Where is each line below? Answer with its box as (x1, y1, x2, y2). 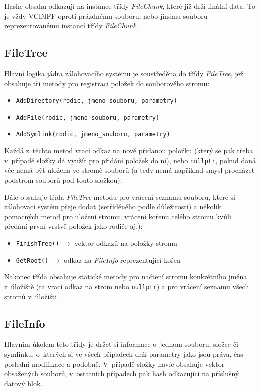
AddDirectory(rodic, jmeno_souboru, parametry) (16, 97, 177, 105)
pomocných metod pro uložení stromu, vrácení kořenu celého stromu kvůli (4, 211, 231, 221)
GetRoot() (16, 257, 49, 264)
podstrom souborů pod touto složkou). (4, 174, 122, 185)
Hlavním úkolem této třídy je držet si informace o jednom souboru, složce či (4, 339, 238, 349)
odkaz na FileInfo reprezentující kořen (64, 254, 181, 265)
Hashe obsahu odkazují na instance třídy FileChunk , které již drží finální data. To (4, 1, 255, 11)
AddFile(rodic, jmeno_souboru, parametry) (16, 114, 160, 121)
